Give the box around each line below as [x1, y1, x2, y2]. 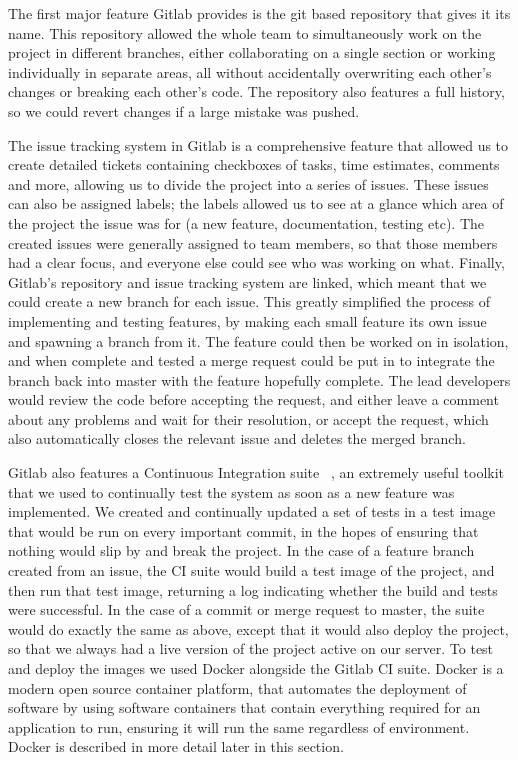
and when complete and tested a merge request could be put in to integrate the [8, 350, 495, 371]
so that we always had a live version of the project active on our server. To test [8, 638, 494, 659]
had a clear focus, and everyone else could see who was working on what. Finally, [8, 252, 505, 273]
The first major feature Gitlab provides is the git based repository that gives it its [8, 3, 511, 23]
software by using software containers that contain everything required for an [8, 697, 481, 718]
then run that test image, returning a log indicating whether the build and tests [8, 579, 498, 600]
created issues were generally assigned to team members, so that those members [8, 232, 498, 253]
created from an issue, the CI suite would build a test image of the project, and [8, 560, 495, 581]
